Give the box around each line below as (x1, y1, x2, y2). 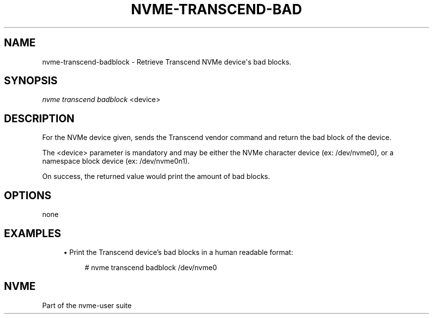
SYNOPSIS (4, 74, 58, 87)
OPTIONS (4, 189, 51, 202)
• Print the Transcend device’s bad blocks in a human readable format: (63, 247, 293, 256)
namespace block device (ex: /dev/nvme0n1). (42, 157, 190, 166)
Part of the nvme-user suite (42, 301, 132, 310)
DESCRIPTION (4, 112, 75, 125)
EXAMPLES (4, 227, 61, 240)
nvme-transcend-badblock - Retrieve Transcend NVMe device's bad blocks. (42, 57, 292, 66)
